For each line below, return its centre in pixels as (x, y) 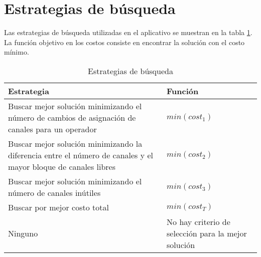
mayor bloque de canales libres (62, 166)
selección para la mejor (207, 233)
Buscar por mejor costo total (58, 207)
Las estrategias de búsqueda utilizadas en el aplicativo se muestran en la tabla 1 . (128, 32)
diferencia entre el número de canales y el (81, 155)
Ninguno (23, 233)
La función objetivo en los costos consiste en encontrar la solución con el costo (124, 42)
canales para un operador (52, 129)
